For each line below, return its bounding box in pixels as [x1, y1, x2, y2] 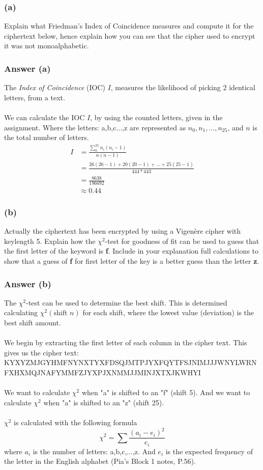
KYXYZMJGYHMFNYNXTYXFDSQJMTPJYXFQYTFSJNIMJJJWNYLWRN [4, 357, 257, 368]
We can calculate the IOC [4, 112, 85, 122]
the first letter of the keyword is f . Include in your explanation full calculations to [4, 245, 259, 256]
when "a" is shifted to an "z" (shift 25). [43, 397, 164, 407]
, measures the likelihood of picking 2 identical [110, 82, 255, 93]
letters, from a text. [4, 92, 65, 102]
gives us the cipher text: [4, 347, 79, 357]
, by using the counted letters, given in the [90, 112, 223, 122]
